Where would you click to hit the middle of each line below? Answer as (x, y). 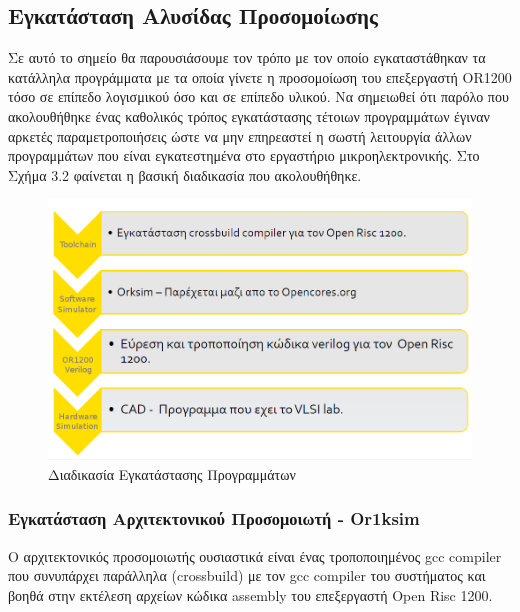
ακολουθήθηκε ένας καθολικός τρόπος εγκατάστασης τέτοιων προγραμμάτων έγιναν (249, 115)
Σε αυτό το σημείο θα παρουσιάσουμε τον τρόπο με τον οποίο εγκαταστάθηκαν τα (247, 57)
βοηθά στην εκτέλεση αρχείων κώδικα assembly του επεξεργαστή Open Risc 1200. (250, 594)
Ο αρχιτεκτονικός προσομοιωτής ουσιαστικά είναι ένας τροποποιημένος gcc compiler (255, 555)
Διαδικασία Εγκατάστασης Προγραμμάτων (172, 473)
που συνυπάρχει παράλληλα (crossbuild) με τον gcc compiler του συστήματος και (247, 575)
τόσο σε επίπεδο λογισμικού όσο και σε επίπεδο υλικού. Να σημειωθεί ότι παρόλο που (258, 96)
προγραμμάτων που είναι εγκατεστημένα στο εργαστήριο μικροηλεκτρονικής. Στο (244, 155)
